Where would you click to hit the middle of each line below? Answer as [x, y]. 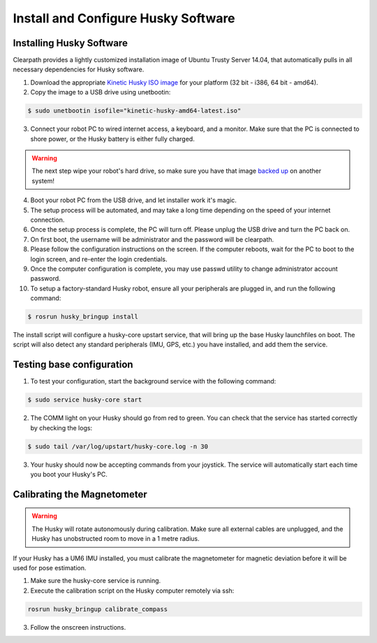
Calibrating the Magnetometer [80, 494]
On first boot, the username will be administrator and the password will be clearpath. [152, 239]
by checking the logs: [61, 428]
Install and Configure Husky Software [124, 18]
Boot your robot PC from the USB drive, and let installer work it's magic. [134, 200]
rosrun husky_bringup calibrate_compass [97, 609]
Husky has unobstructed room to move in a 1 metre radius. [116, 539]
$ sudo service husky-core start [85, 400]
